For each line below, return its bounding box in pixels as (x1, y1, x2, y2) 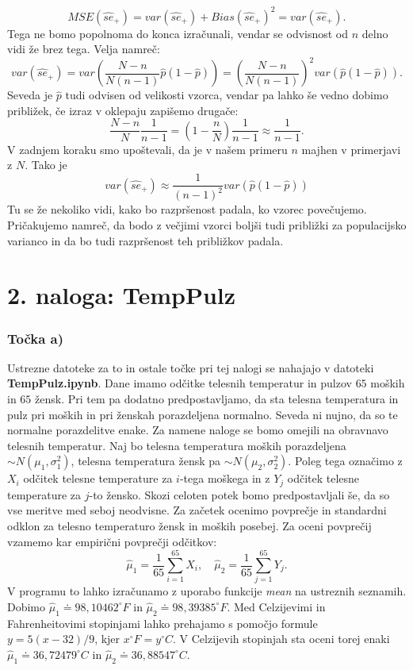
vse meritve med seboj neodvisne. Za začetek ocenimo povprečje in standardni (7, 502, 387, 518)
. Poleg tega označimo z (288, 452, 403, 469)
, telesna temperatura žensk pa (71, 452, 221, 469)
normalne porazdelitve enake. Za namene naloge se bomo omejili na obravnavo (7, 422, 388, 438)
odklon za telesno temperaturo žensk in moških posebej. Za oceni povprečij (7, 518, 372, 534)
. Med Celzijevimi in (227, 598, 326, 614)
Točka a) (7, 328, 64, 348)
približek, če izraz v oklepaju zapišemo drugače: (7, 102, 239, 118)
